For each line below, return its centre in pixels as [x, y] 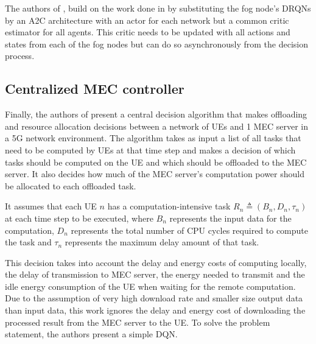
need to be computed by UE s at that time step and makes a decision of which [150, 149]
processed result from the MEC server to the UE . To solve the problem [138, 322]
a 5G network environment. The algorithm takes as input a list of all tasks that [153, 138]
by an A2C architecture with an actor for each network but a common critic [147, 20]
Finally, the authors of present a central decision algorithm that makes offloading [156, 114]
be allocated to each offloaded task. [71, 185]
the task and [28, 242]
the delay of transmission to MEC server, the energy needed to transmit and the [155, 274]
